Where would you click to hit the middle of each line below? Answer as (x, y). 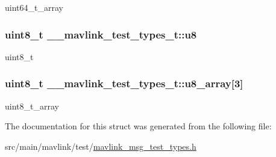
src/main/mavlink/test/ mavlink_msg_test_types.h (101, 146)
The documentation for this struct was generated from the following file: (138, 126)
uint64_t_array (34, 7)
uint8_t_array (32, 106)
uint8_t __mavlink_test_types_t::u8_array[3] (124, 83)
